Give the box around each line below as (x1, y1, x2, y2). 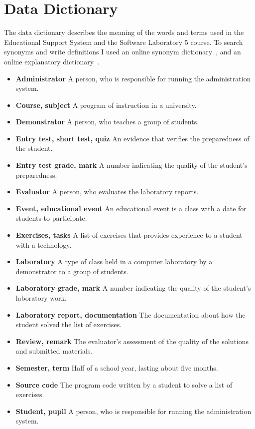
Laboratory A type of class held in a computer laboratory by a (15, 256, 213, 267)
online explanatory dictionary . (4, 56, 100, 66)
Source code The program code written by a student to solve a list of (15, 379, 233, 390)
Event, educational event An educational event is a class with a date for (15, 203, 247, 213)
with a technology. (15, 239, 72, 250)
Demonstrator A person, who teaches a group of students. (15, 116, 199, 127)
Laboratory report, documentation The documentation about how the (15, 309, 246, 320)
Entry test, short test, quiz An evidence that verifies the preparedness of (15, 133, 250, 143)
